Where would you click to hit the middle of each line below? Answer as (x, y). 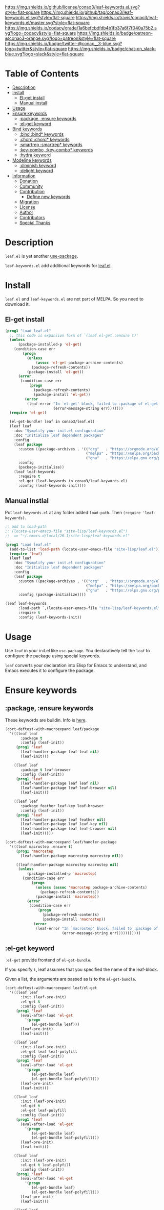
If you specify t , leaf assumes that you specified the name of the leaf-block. (82, 969)
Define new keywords (49, 197)
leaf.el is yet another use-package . (41, 256)
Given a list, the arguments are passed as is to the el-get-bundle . (71, 979)
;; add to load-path (26, 527)
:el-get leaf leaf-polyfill (49, 1051)
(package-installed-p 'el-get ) (50, 345)
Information (24, 175)
